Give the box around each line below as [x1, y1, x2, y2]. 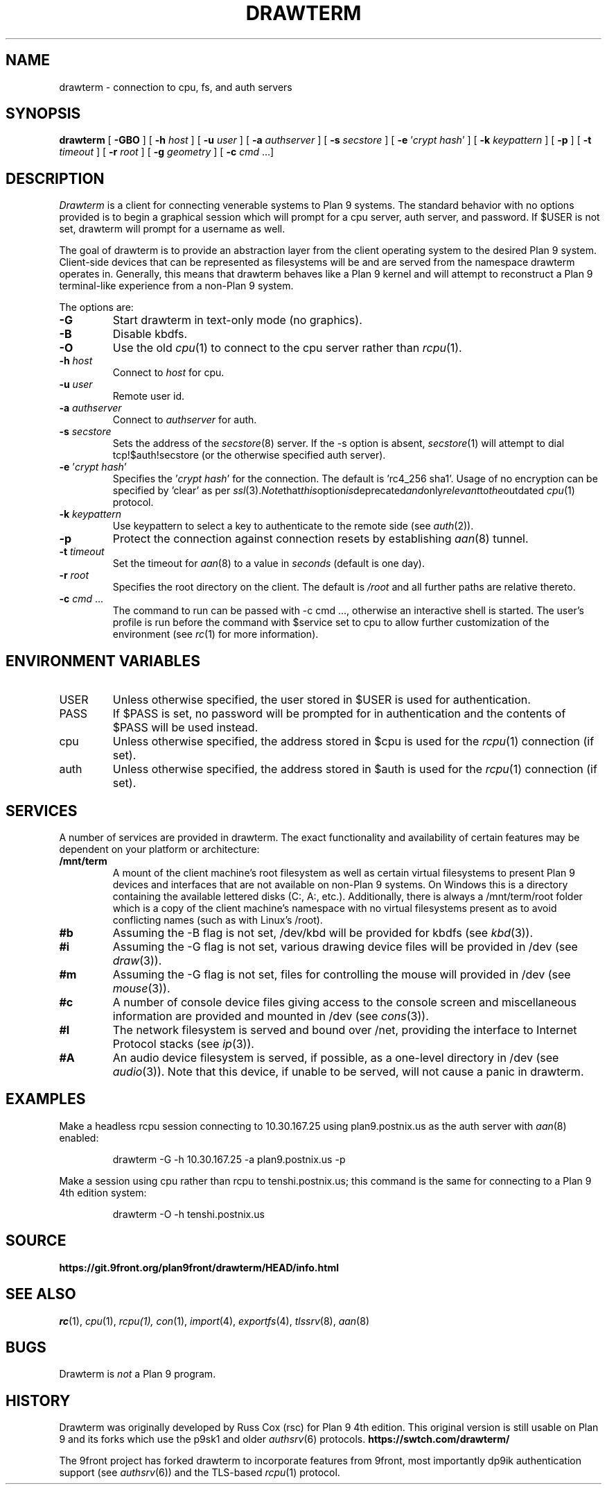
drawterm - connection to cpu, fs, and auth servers [59, 81, 292, 93]
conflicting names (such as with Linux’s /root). [112, 913, 323, 926]
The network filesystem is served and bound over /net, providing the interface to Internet [112, 1022, 577, 1037]
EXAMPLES [6, 1090, 86, 1108]
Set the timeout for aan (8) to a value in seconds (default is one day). [112, 557, 425, 570]
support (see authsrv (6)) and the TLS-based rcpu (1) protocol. [59, 1466, 340, 1479]
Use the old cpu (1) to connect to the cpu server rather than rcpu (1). [112, 341, 462, 355]
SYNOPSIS [6, 105, 81, 123]
